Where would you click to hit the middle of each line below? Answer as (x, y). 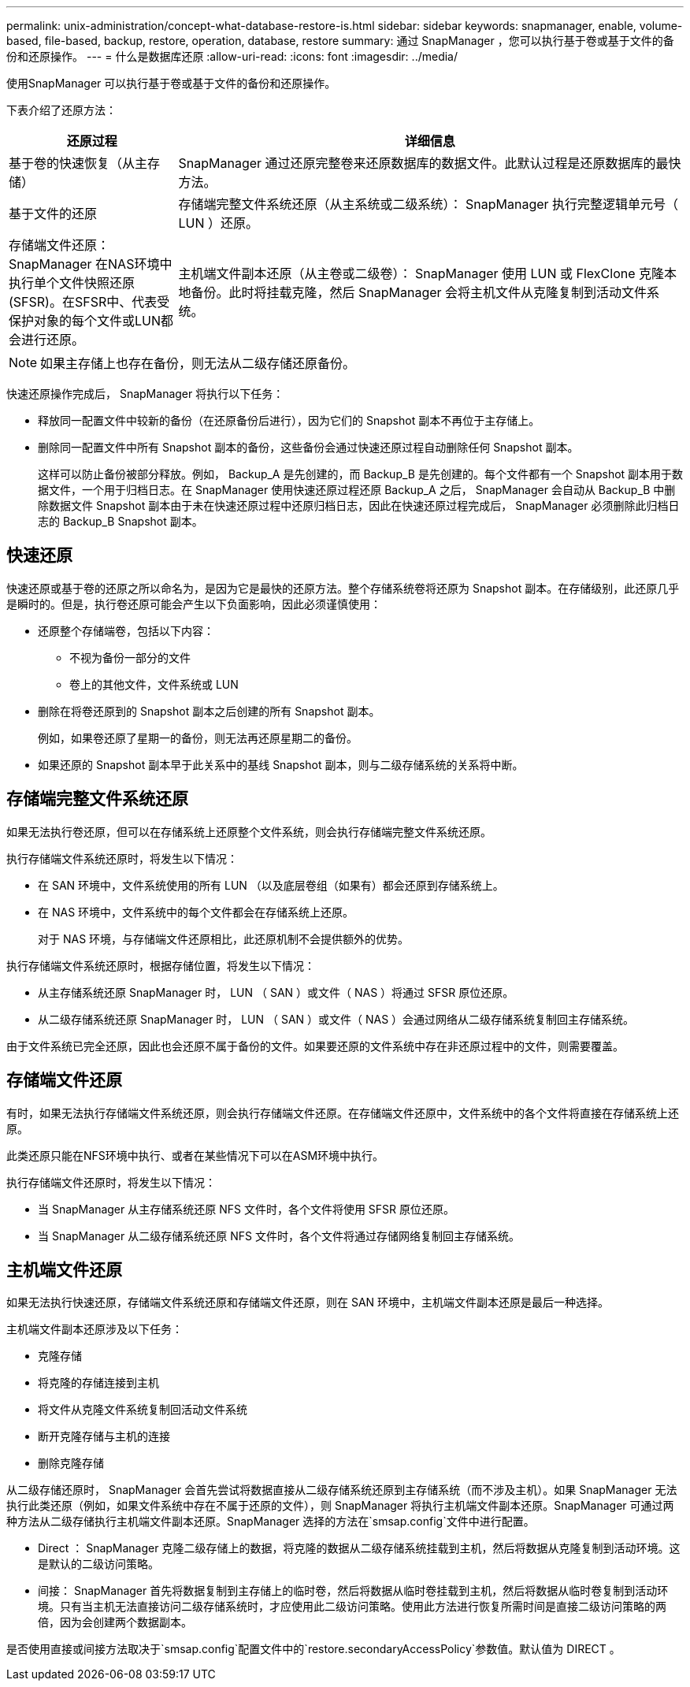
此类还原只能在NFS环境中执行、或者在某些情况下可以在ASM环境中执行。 (195, 1155)
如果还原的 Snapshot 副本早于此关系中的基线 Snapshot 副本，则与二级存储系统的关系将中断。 (281, 764)
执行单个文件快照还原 (72, 283)
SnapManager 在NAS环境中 (91, 264)
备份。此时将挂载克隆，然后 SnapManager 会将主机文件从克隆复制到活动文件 (419, 292)
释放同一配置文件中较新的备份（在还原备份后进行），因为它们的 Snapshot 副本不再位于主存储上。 (289, 420)
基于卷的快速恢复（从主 (78, 163)
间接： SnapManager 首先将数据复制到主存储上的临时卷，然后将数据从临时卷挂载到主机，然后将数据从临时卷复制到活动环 (353, 1591)
